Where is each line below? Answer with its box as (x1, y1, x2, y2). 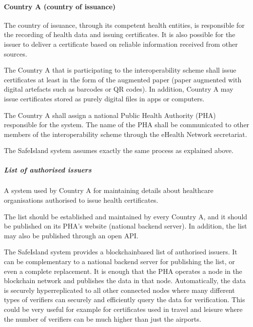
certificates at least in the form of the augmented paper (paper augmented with (4, 74, 242, 84)
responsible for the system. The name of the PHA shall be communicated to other (4, 119, 250, 130)
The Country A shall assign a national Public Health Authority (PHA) (4, 110, 216, 120)
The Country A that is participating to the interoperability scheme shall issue (4, 65, 236, 75)
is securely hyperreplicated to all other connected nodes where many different (4, 285, 235, 295)
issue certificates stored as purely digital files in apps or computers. (4, 93, 205, 103)
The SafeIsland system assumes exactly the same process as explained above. (4, 145, 234, 155)
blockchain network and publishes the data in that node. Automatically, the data (4, 275, 246, 286)
